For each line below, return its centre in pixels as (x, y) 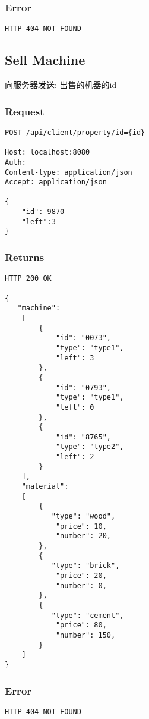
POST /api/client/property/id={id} (75, 132)
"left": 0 (75, 407)
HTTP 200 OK (28, 279)
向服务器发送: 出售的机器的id (61, 85)
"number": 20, (83, 536)
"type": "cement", (88, 615)
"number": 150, (85, 635)
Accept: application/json (56, 182)
